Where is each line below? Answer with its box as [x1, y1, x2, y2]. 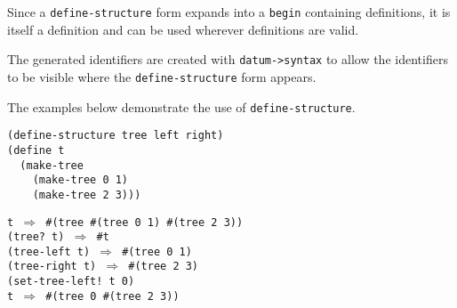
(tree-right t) [7, 260, 97, 273]
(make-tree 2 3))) [32, 188, 141, 201]
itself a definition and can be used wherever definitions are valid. [7, 20, 359, 38]
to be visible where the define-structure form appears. [7, 67, 317, 85]
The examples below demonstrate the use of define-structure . [7, 97, 356, 116]
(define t [7, 143, 65, 157]
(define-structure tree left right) [7, 129, 224, 142]
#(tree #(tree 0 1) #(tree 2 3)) [45, 215, 244, 229]
